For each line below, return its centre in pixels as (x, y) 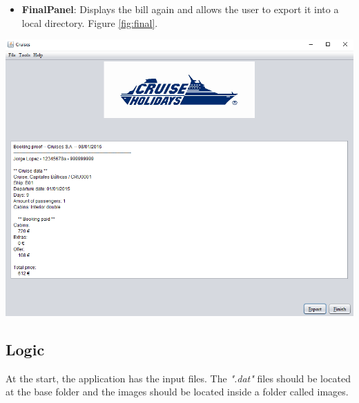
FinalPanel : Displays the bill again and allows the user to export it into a (180, 9)
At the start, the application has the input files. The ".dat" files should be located (178, 378)
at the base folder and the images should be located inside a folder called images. (177, 392)
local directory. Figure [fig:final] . (90, 22)
